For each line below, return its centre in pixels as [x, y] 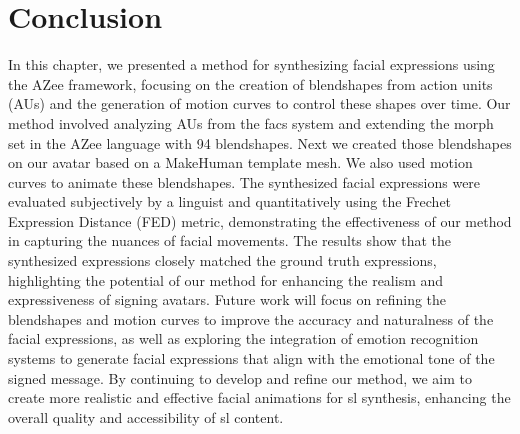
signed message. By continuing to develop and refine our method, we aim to [240, 377]
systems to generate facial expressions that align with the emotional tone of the [251, 358]
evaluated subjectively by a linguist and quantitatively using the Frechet [230, 201]
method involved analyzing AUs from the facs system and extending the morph [251, 122]
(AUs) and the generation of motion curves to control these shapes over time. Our [259, 103]
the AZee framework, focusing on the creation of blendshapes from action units [250, 83]
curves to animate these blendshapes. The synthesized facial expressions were [244, 181]
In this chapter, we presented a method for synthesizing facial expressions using [251, 64]
